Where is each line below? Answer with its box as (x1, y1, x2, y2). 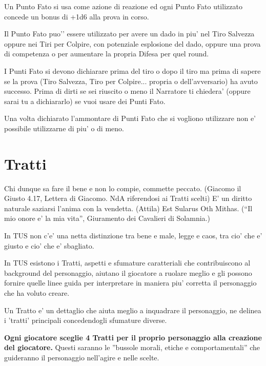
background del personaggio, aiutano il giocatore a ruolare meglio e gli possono (4, 267, 252, 278)
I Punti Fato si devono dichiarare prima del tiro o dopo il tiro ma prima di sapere (4, 65, 261, 76)
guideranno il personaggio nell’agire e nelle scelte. (4, 352, 159, 362)
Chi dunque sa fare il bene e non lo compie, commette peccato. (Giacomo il (4, 182, 241, 193)
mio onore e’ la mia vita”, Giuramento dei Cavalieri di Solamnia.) (4, 213, 210, 223)
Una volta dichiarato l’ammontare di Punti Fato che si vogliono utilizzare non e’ (4, 113, 256, 124)
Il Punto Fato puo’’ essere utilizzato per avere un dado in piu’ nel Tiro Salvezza (4, 28, 255, 39)
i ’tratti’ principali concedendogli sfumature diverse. (4, 315, 167, 326)
